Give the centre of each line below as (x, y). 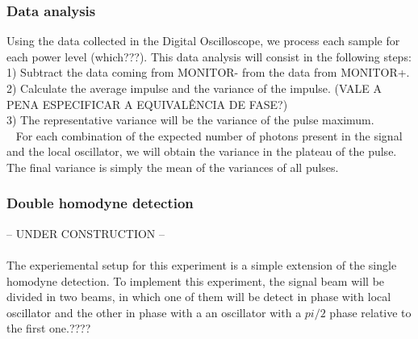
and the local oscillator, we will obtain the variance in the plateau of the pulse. (202, 151)
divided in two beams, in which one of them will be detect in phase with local (199, 297)
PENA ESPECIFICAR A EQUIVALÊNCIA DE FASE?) (147, 104)
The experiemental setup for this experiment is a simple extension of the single (202, 264)
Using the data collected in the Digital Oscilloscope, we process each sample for (203, 41)
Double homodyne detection (100, 203)
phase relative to (370, 312)
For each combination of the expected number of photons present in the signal (209, 135)
